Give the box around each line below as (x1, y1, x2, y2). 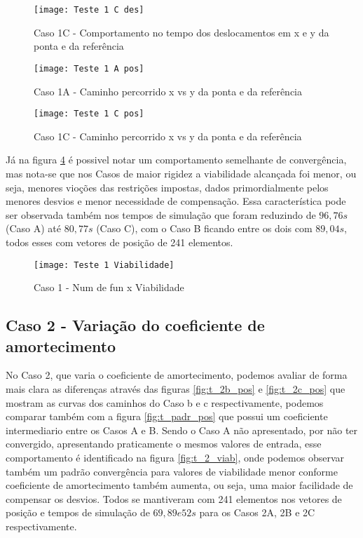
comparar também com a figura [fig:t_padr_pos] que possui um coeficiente (6, 409, 328, 424)
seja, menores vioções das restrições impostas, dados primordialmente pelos (6, 180, 329, 194)
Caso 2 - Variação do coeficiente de (6, 314, 265, 336)
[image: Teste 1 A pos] (34, 63, 144, 74)
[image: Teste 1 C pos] (34, 109, 144, 119)
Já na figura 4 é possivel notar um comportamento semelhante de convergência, (6, 152, 347, 167)
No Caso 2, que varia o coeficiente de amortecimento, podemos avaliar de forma (6, 368, 348, 382)
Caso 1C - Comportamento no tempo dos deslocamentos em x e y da (34, 25, 329, 39)
